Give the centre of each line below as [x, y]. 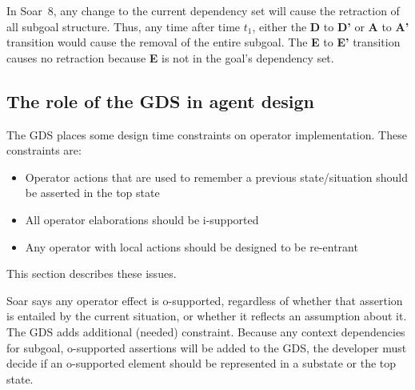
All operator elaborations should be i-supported [142, 219]
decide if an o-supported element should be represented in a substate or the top [202, 363]
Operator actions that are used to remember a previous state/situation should [217, 177]
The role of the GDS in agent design [160, 101]
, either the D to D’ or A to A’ [331, 26]
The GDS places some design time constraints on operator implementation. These [207, 134]
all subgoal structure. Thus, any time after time [124, 26]
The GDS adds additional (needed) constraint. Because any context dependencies [206, 331]
